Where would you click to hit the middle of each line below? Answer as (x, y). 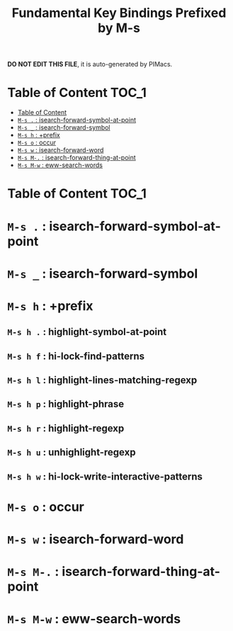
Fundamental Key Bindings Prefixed (119, 13)
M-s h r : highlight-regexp (66, 428)
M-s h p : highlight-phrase (66, 404)
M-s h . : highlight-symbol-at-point (87, 332)
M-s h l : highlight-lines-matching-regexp (102, 380)
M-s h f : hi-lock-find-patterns (76, 356)
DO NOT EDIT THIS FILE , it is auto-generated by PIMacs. (90, 64)
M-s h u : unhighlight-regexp (72, 452)
